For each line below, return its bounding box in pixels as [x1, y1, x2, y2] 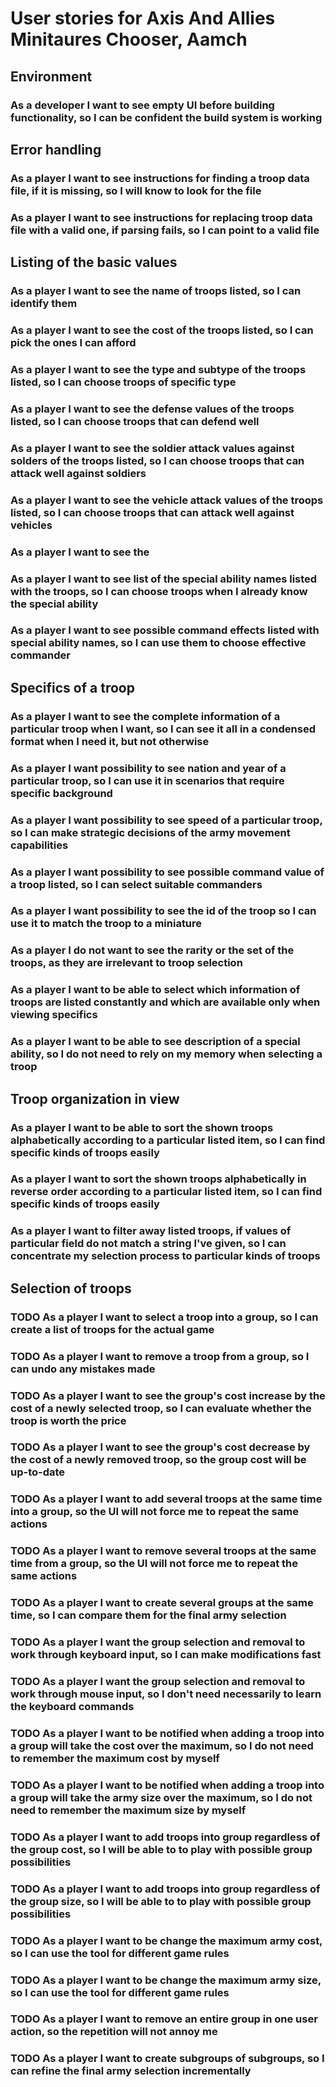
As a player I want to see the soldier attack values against [10, 441, 295, 455]
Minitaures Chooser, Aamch [10, 28, 248, 51]
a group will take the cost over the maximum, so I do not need [10, 1738, 314, 1752]
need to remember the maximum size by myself [10, 1803, 247, 1817]
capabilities [10, 838, 69, 852]
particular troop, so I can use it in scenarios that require [10, 773, 285, 787]
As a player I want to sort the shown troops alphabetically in [10, 1172, 307, 1186]
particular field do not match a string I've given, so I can [10, 1237, 287, 1251]
